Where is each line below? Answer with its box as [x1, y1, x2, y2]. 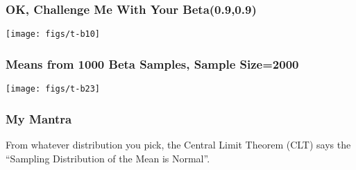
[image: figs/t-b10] [6, 29, 101, 40]
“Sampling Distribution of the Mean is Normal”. [6, 151, 210, 165]
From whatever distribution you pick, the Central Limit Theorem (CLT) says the [6, 137, 351, 151]
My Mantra [6, 110, 72, 127]
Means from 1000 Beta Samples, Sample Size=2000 [6, 55, 299, 72]
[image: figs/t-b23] [6, 84, 101, 94]
